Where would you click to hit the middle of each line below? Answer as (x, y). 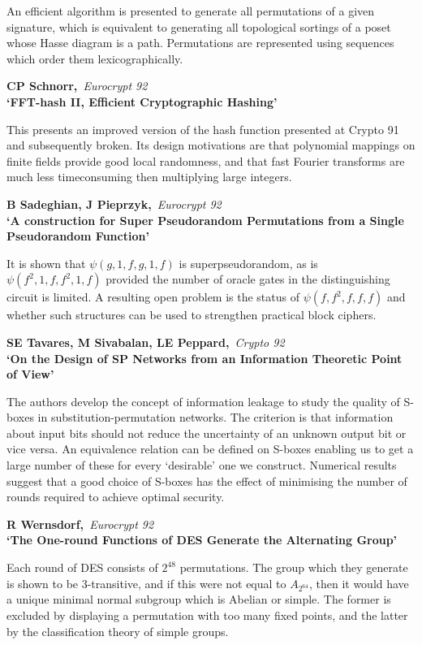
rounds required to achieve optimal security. (116, 497)
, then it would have (359, 583)
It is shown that (46, 263)
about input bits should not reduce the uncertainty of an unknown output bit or (207, 433)
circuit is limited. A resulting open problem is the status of (153, 297)
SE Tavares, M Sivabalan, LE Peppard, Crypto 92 (146, 342)
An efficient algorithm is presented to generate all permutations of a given (191, 11)
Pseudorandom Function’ (78, 236)
